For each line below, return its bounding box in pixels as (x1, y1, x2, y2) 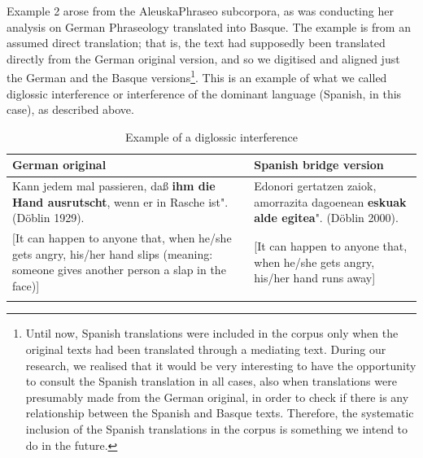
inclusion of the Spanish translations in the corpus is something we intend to (25, 420, 408, 437)
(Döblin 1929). (12, 209, 85, 226)
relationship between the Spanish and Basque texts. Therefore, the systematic (25, 404, 414, 421)
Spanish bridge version (254, 156, 384, 173)
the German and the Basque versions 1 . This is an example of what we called (7, 67, 387, 86)
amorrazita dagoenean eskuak (254, 193, 407, 210)
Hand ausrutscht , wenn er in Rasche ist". (12, 193, 229, 210)
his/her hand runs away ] (254, 269, 376, 286)
